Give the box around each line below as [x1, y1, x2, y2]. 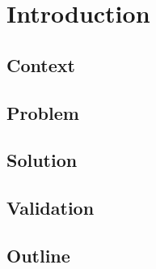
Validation [6, 195, 95, 220]
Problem [6, 100, 79, 125]
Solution [6, 147, 78, 173]
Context [6, 52, 75, 77]
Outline [6, 242, 70, 267]
